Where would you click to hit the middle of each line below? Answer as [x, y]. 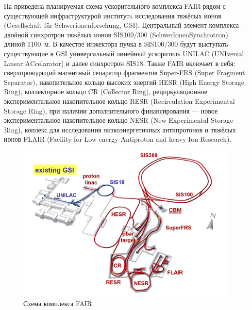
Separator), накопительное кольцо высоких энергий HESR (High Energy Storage [124, 82]
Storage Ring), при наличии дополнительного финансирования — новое [111, 110]
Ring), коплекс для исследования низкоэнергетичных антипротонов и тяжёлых [120, 129]
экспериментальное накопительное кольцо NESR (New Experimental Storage [119, 120]
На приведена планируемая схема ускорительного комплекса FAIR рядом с [115, 6]
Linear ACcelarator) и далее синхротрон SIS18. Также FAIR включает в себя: [120, 63]
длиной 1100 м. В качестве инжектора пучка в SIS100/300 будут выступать [116, 44]
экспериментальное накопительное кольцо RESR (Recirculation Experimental [119, 101]
